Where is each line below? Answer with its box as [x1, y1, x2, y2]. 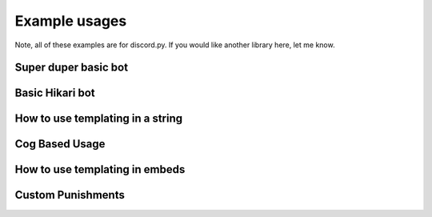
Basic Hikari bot [14, 86, 95, 100]
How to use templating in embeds [14, 163, 186, 176]
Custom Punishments [14, 188, 126, 202]
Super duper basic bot [14, 61, 128, 74]
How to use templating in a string [14, 112, 183, 126]
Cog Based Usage [14, 137, 106, 151]
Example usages [14, 12, 127, 30]
